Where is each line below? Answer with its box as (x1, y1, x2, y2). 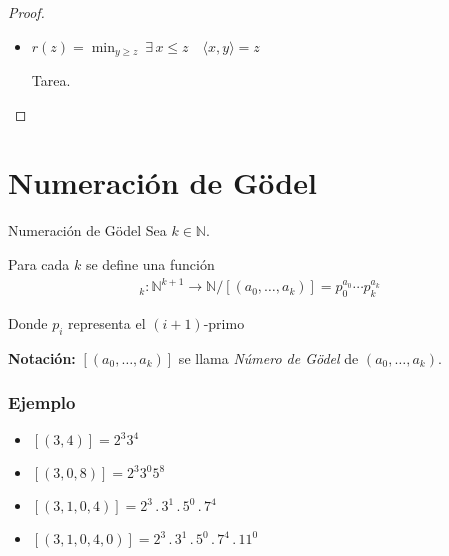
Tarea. (31, 70, 71, 91)
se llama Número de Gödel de (178, 347, 359, 368)
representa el (68, 312, 146, 333)
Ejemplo (8, 390, 76, 415)
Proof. (8, 2, 45, 22)
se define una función (85, 253, 215, 274)
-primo (203, 312, 245, 333)
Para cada (8, 253, 70, 274)
